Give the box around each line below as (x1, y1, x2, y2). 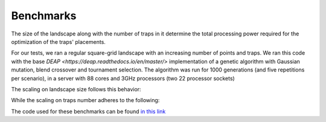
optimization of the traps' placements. (11, 38, 106, 45)
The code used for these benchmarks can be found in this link (11, 108, 166, 115)
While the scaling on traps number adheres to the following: (11, 97, 160, 104)
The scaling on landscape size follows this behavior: (11, 85, 141, 93)
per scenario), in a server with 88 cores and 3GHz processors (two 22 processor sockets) (11, 75, 235, 82)
